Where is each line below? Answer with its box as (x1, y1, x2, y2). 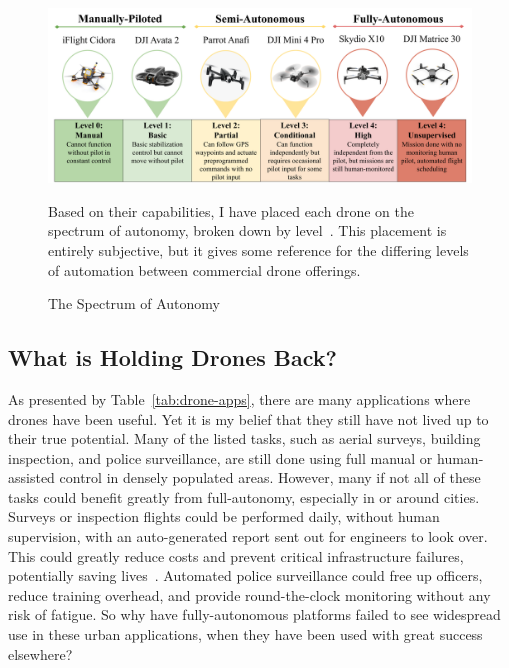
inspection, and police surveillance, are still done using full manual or (8, 447, 433, 468)
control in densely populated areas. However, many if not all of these (59, 467, 481, 488)
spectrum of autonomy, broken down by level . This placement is (48, 220, 447, 241)
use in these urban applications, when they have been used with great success (8, 624, 483, 645)
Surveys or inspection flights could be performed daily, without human (8, 506, 440, 527)
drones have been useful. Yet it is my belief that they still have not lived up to (8, 408, 489, 429)
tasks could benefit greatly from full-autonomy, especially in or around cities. (8, 486, 480, 507)
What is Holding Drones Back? (8, 342, 337, 373)
